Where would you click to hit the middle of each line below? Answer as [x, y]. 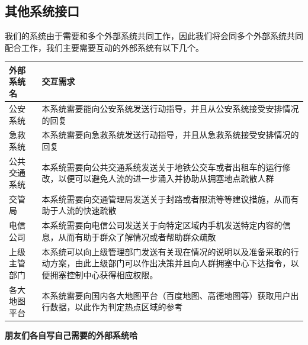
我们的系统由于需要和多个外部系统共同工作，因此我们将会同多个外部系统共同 [154, 36]
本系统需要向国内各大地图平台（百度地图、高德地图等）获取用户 [166, 295]
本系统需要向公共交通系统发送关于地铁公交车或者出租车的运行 [162, 167]
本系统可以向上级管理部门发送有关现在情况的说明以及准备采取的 [166, 251]
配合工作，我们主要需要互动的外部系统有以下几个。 [104, 47]
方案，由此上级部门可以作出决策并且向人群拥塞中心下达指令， [170, 263]
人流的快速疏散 [87, 210]
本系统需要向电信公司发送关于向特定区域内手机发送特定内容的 [162, 225]
